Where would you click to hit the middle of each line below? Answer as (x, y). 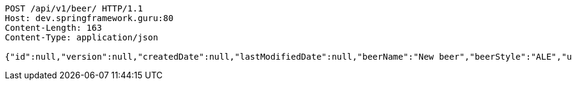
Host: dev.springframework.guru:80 (89, 18)
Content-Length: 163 (54, 28)
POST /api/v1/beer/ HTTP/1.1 (74, 8)
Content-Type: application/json (81, 37)
